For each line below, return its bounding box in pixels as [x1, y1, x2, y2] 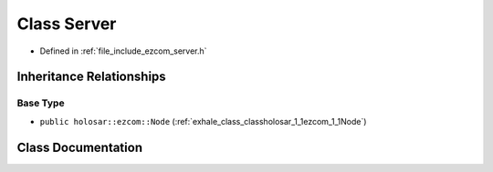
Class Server [16, 14, 117, 34]
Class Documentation [16, 139, 143, 155]
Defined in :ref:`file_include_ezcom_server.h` [39, 46, 207, 56]
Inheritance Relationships [16, 69, 166, 85]
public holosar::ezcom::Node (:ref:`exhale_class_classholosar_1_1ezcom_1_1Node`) [39, 116, 367, 126]
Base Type [16, 96, 65, 109]
